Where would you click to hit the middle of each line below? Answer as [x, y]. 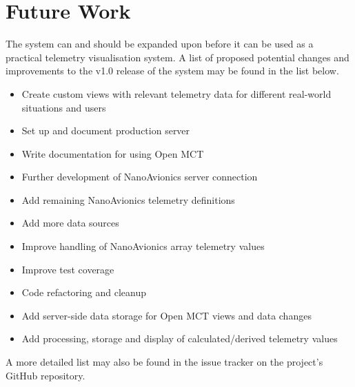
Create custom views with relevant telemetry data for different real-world [176, 93]
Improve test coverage [68, 269]
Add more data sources [70, 223]
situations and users [64, 107]
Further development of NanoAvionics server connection [140, 177]
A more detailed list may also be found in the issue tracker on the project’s [164, 362]
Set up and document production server [106, 130]
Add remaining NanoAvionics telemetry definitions [128, 199]
